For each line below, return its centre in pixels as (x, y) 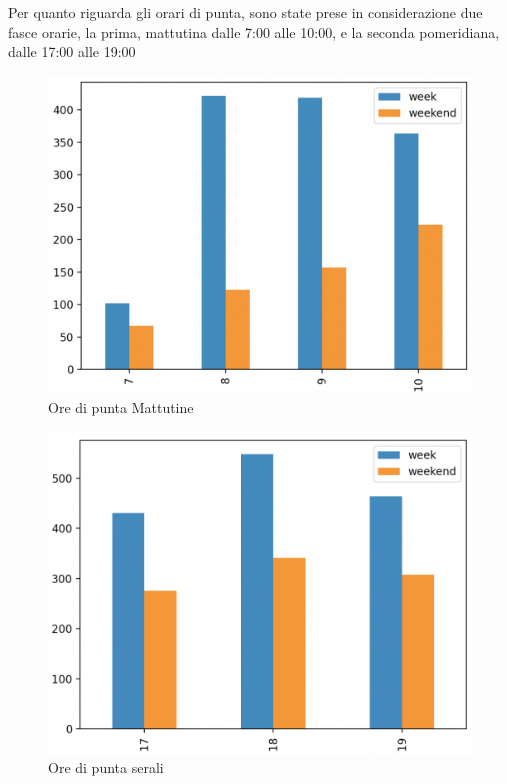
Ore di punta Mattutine (121, 407)
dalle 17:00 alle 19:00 (72, 51)
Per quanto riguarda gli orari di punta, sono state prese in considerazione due (245, 12)
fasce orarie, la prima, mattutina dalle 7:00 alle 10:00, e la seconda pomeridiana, (254, 31)
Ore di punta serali (106, 767)
